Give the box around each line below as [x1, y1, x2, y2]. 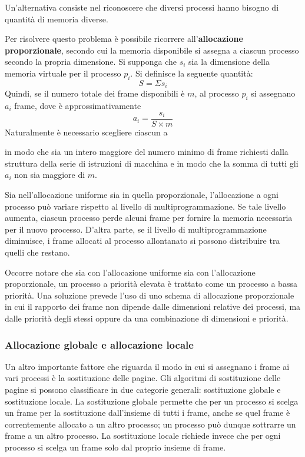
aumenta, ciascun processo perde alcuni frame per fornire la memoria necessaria [5, 211, 293, 224]
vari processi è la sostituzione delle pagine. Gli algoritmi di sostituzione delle [5, 372, 281, 384]
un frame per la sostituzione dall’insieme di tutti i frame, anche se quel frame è [5, 406, 290, 419]
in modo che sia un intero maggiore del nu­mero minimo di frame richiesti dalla [5, 145, 289, 158]
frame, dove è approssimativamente [14, 100, 141, 112]
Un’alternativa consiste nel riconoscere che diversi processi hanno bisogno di [5, 1, 279, 13]
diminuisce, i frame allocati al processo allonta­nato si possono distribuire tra [5, 234, 280, 247]
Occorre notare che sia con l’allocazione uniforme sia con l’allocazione [5, 266, 256, 278]
